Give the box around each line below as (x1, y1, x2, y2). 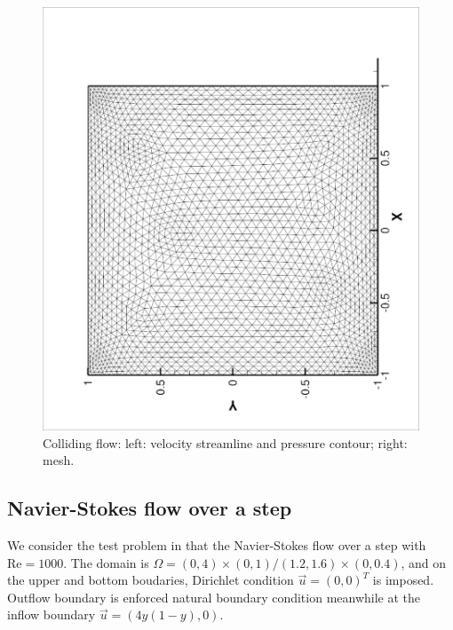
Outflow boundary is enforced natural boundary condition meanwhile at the (7, 587, 421, 606)
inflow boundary (7, 605, 96, 624)
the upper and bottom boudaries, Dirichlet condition (7, 571, 294, 589)
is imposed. (372, 571, 434, 589)
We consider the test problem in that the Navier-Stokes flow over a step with (7, 536, 426, 555)
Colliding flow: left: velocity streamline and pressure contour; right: (43, 433, 408, 452)
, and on (401, 553, 447, 571)
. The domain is (63, 553, 149, 571)
